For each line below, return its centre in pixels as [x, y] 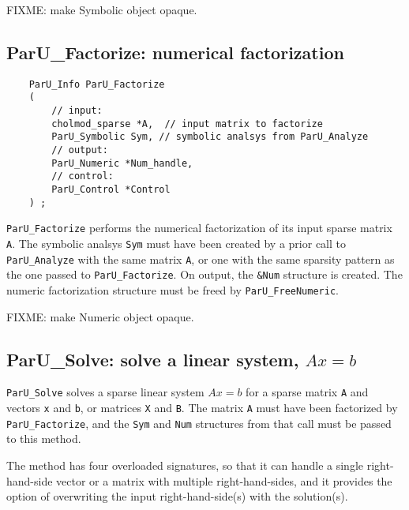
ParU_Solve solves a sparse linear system [105, 392]
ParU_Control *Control [111, 190]
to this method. [44, 439]
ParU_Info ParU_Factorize [97, 84]
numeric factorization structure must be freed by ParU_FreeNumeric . [173, 289]
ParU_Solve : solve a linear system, [153, 359]
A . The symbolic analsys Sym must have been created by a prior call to [176, 244]
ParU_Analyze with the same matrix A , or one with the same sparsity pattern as [201, 259]
